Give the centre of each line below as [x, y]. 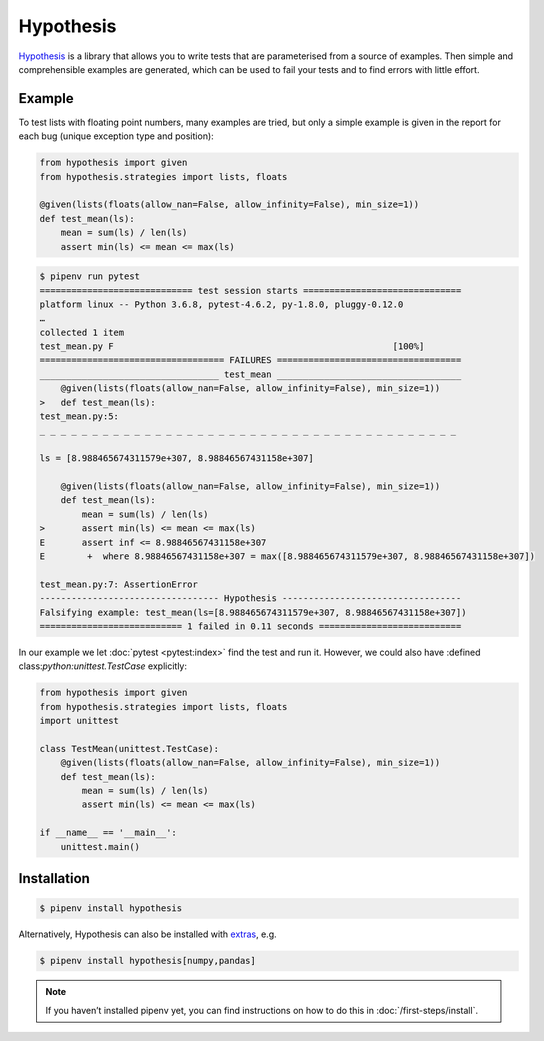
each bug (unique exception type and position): [116, 136]
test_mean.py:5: [79, 416]
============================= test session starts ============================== [250, 290]
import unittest [79, 721]
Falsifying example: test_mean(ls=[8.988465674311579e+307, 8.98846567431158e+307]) [253, 612]
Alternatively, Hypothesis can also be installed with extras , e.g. [147, 934]
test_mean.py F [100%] [232, 346]
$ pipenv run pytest [89, 276]
